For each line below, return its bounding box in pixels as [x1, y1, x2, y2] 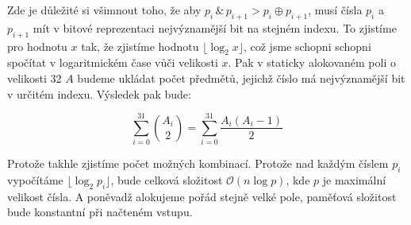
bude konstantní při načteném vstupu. [7, 204, 193, 220]
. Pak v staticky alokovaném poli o [228, 54, 396, 71]
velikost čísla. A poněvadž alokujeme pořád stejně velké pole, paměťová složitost [7, 188, 397, 204]
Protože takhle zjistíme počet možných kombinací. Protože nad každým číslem [7, 155, 389, 172]
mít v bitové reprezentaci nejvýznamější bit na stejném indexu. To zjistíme [33, 19, 397, 36]
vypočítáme [7, 172, 63, 188]
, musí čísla [308, 2, 363, 17]
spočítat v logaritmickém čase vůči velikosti [7, 54, 218, 71]
